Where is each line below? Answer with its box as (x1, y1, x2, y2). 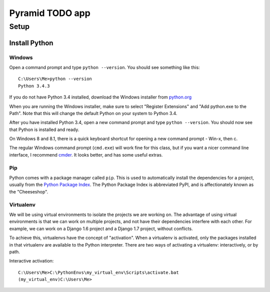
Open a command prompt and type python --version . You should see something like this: (9, 64, 200, 70)
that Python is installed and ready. (9, 126, 79, 132)
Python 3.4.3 (18, 83, 50, 88)
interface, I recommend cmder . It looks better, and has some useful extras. (9, 151, 163, 157)
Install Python (9, 38, 53, 47)
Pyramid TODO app (9, 7, 91, 18)
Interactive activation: (9, 258, 54, 264)
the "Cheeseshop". (9, 188, 48, 194)
